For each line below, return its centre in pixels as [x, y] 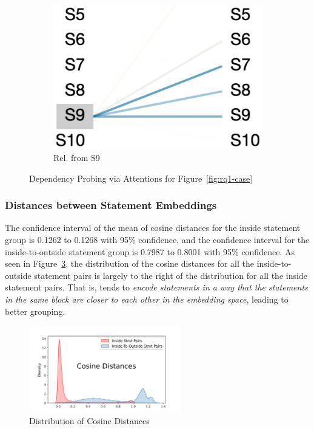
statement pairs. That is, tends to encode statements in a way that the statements [156, 287]
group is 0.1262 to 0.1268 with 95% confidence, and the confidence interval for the [157, 240]
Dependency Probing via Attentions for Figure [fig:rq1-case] [141, 178]
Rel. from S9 [77, 158]
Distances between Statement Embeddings [111, 205]
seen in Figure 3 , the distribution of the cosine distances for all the [129, 263]
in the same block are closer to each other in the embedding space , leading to [147, 299]
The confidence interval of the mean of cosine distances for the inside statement [153, 228]
